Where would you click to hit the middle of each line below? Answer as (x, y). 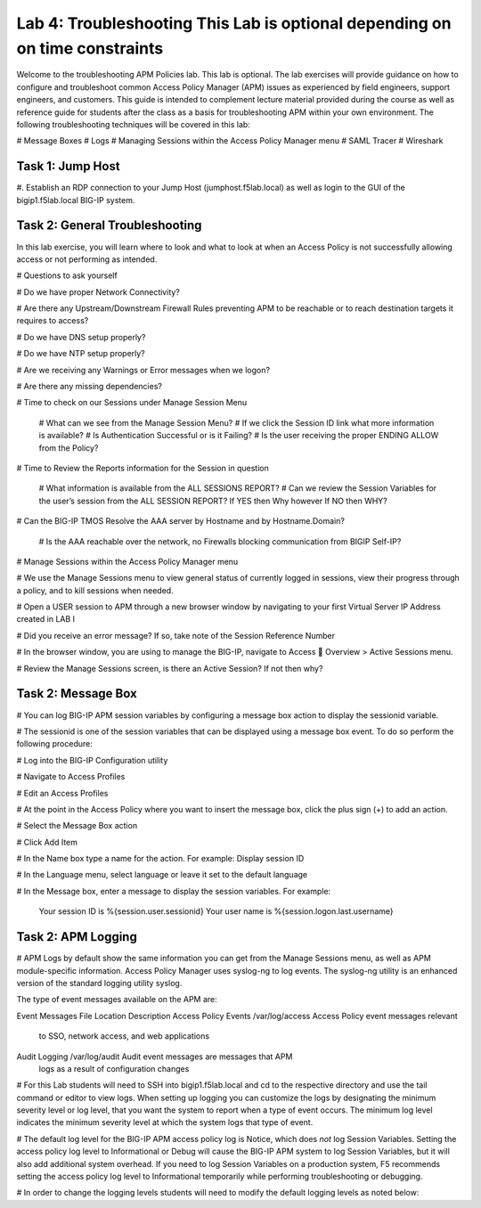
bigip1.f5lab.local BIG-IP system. (76, 200)
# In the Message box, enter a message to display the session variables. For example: (174, 891)
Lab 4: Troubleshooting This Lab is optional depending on (234, 23)
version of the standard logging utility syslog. (99, 983)
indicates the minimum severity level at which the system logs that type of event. (165, 1122)
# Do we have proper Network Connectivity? (98, 292)
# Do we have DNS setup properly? (81, 337)
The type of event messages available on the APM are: (117, 1000)
